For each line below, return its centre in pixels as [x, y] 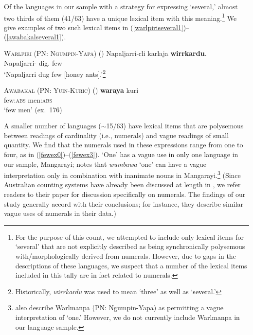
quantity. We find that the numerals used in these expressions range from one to [124, 145]
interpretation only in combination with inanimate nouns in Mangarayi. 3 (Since [122, 174]
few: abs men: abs [28, 100]
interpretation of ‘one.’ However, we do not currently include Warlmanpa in [127, 317]
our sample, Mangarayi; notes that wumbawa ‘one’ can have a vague [105, 164]
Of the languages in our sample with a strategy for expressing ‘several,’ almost [121, 6]
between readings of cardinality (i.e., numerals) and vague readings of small [117, 135]
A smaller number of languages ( [53, 126]
